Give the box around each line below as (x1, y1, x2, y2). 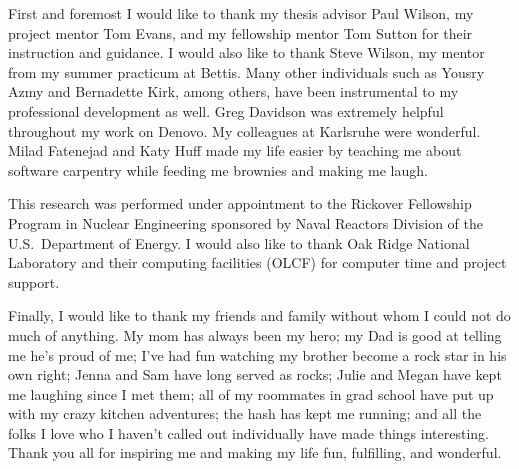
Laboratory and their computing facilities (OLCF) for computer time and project (8, 252, 507, 273)
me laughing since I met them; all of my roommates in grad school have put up (8, 383, 494, 404)
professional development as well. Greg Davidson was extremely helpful (8, 100, 444, 121)
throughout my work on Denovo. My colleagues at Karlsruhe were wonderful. (8, 120, 481, 141)
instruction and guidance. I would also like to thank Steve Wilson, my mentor (8, 42, 485, 63)
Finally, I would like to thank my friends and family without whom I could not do (8, 305, 511, 326)
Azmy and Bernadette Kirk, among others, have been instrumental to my (8, 81, 459, 102)
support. (8, 271, 60, 292)
